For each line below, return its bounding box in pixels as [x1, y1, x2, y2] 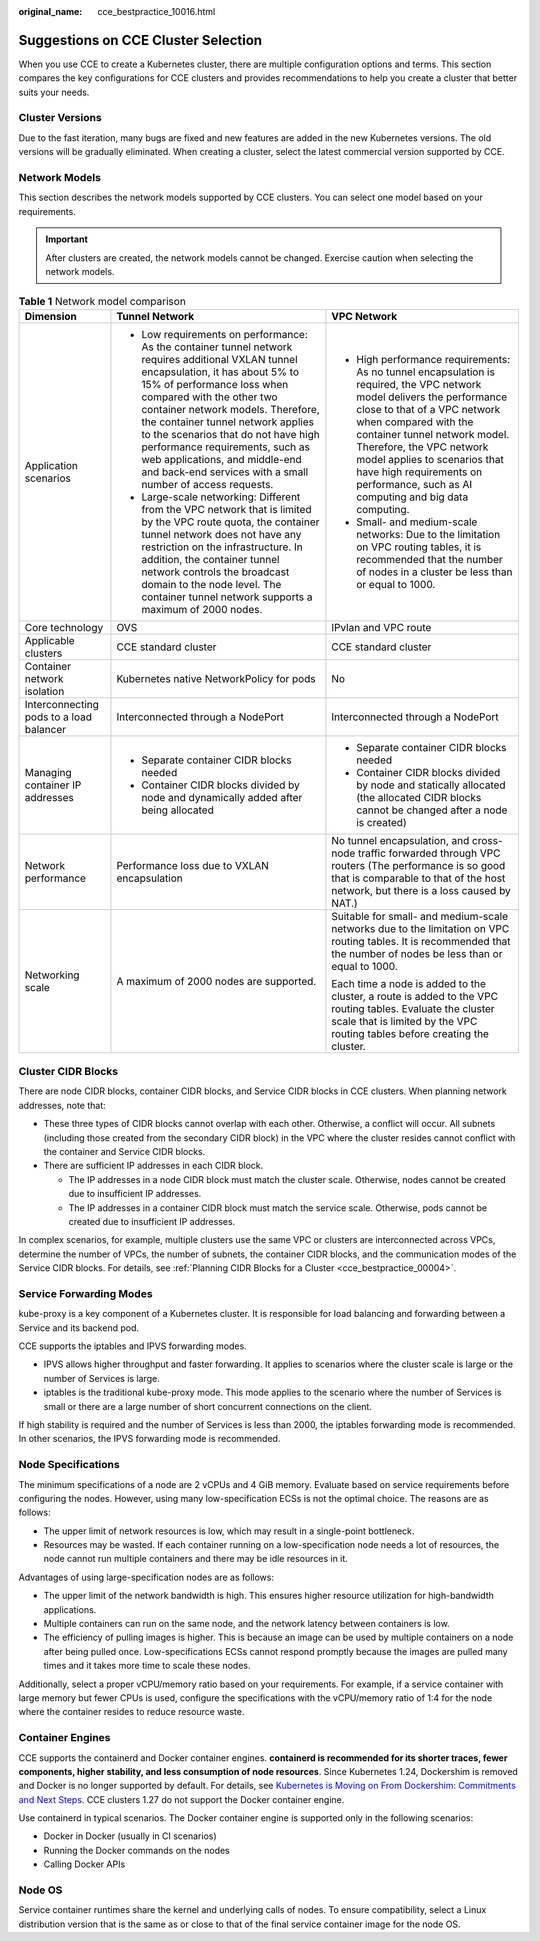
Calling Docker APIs [43, 1858, 126, 1870]
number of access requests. [141, 477, 274, 491]
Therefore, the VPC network [356, 440, 489, 454]
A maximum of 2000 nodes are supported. [116, 974, 317, 988]
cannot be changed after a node [356, 803, 508, 817]
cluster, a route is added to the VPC [331, 989, 499, 1003]
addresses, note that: [18, 1099, 107, 1111]
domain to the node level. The [141, 577, 282, 591]
